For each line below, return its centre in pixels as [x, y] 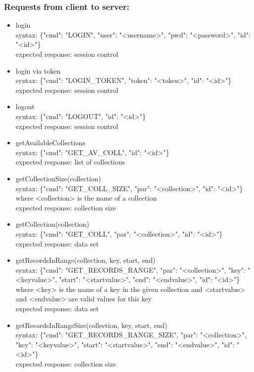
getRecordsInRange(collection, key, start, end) [85, 260]
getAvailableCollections [50, 143]
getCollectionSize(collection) [58, 178]
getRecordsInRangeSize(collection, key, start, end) [91, 325]
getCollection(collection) [52, 224]
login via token [38, 70]
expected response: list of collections [70, 162]
